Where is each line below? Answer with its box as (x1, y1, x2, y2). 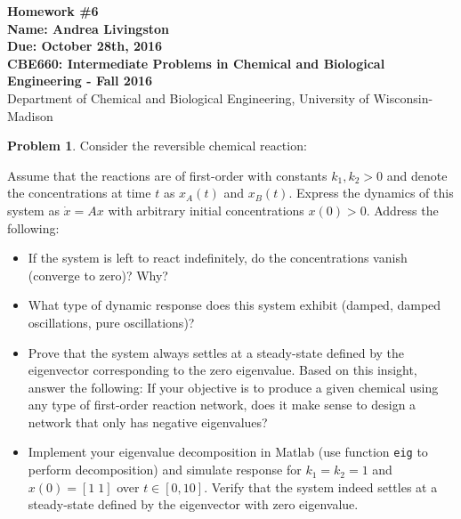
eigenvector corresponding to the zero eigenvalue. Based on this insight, (28, 361, 417, 379)
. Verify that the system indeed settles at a (204, 477, 438, 496)
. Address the (366, 200, 439, 219)
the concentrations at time (7, 183, 151, 202)
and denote (386, 166, 448, 184)
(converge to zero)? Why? (28, 265, 168, 284)
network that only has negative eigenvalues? (28, 412, 268, 431)
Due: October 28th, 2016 (7, 36, 163, 55)
